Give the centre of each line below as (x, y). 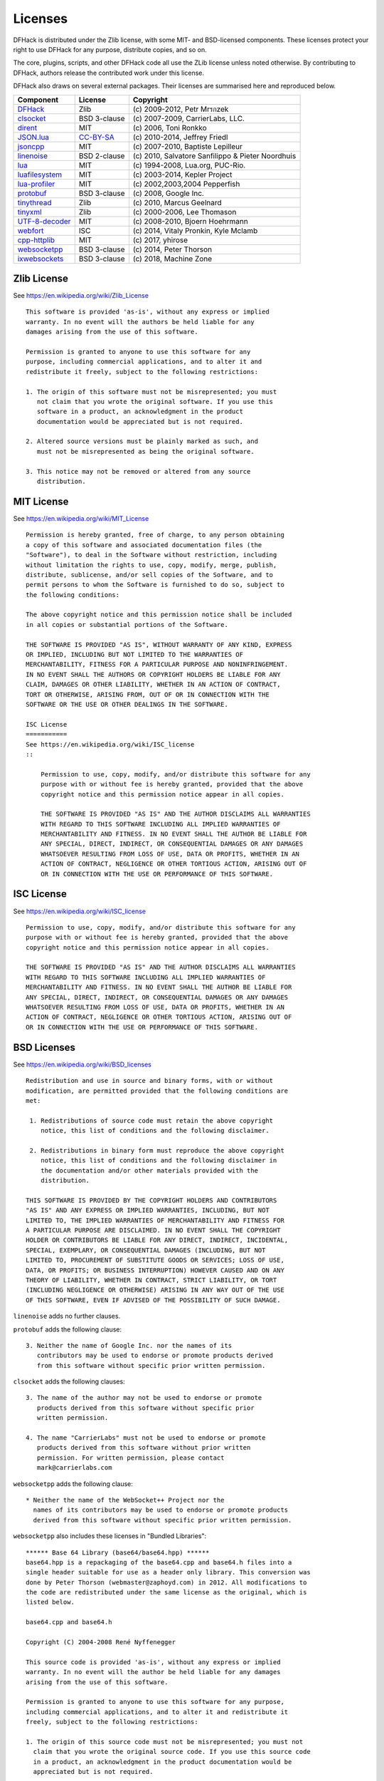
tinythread (35, 202)
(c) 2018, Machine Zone (172, 259)
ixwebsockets (41, 259)
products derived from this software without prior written (144, 1448)
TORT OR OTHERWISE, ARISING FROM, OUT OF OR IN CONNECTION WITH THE (148, 694)
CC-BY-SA (96, 137)
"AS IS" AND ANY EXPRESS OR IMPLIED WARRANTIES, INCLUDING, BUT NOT (148, 1210)
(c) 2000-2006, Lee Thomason (185, 212)
